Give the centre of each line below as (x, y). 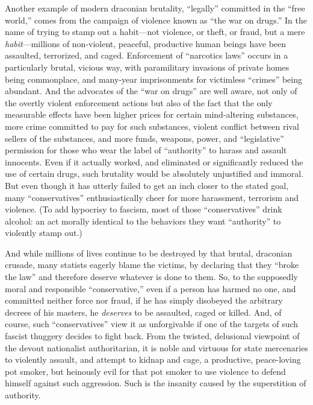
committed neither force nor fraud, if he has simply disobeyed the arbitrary (144, 300)
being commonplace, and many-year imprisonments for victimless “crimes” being (154, 79)
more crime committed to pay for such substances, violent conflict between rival (152, 126)
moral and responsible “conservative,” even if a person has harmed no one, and (150, 288)
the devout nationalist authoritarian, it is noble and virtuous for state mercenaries (156, 347)
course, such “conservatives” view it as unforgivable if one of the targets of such (152, 324)
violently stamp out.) (44, 233)
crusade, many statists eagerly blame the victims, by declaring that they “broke (152, 265)
